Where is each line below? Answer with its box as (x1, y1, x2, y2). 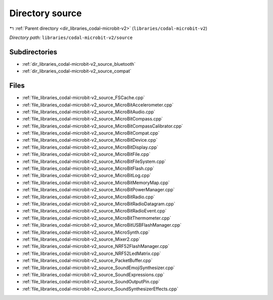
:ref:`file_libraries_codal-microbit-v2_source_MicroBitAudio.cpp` (22, 109, 156, 115)
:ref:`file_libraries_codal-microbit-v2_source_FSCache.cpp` (22, 95, 145, 101)
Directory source (9, 8, 82, 19)
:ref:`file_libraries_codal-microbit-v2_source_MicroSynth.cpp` (22, 229, 150, 235)
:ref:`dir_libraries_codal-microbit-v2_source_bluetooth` (22, 61, 136, 67)
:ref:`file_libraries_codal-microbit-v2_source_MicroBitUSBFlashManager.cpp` (22, 222, 182, 228)
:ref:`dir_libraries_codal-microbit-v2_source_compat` (22, 68, 131, 74)
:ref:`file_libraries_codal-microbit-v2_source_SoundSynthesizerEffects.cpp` (22, 286, 179, 292)
